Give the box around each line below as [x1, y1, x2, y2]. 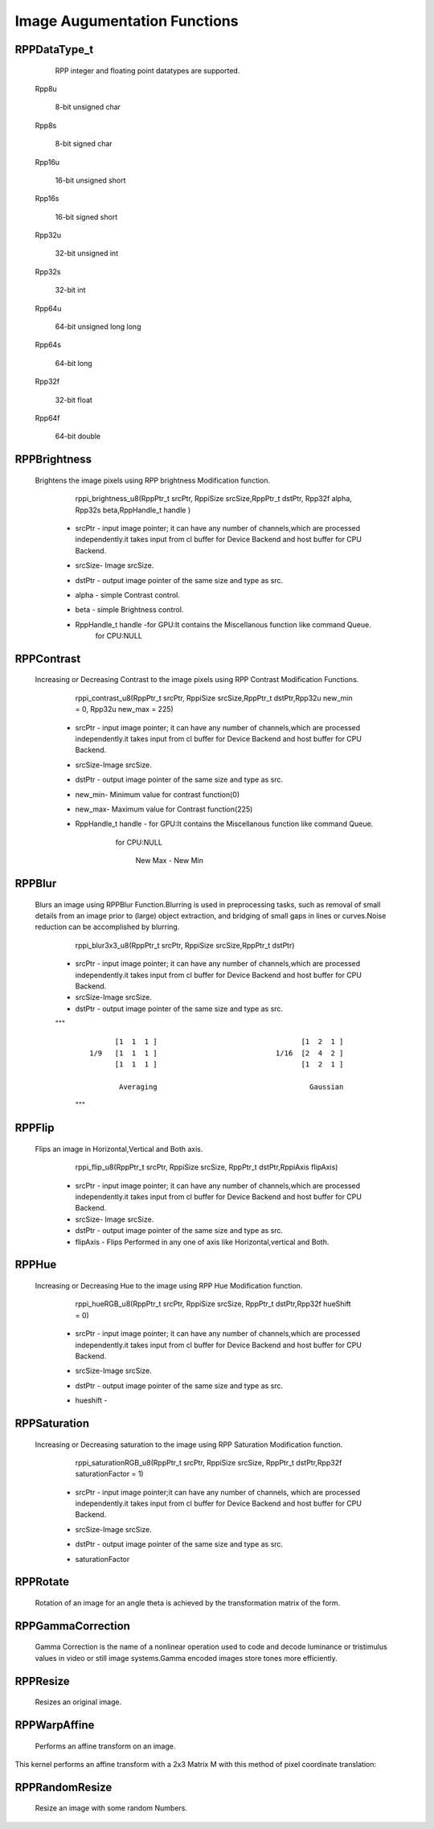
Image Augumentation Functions [14, 12, 239, 30]
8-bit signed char [55, 139, 113, 149]
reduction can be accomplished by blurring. [35, 922, 180, 932]
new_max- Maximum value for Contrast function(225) [75, 804, 253, 814]
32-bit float [55, 395, 92, 405]
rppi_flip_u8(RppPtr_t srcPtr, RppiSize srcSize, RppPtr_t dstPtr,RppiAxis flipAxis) [75, 1162, 338, 1172]
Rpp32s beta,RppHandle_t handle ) [75, 505, 191, 515]
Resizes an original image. [35, 1697, 122, 1707]
